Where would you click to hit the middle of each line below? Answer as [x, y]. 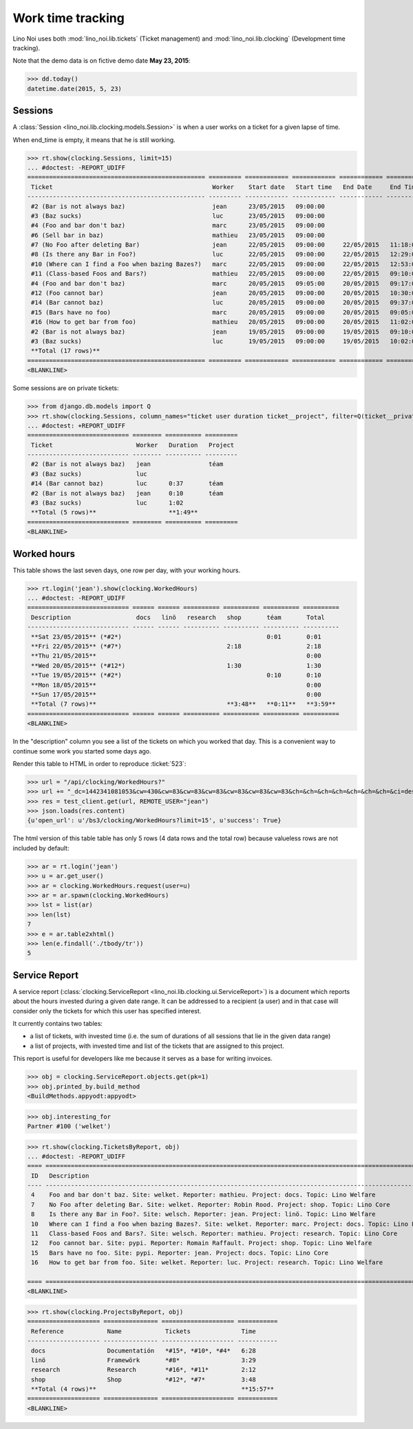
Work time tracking [69, 18]
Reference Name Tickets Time [144, 1331]
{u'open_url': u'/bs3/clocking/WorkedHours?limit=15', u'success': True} [154, 821]
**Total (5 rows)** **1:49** [115, 513]
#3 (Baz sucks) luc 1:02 [107, 503]
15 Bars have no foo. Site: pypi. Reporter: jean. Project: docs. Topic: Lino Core [180, 1253]
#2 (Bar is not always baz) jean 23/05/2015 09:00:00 [178, 206]
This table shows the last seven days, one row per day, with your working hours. [127, 570]
